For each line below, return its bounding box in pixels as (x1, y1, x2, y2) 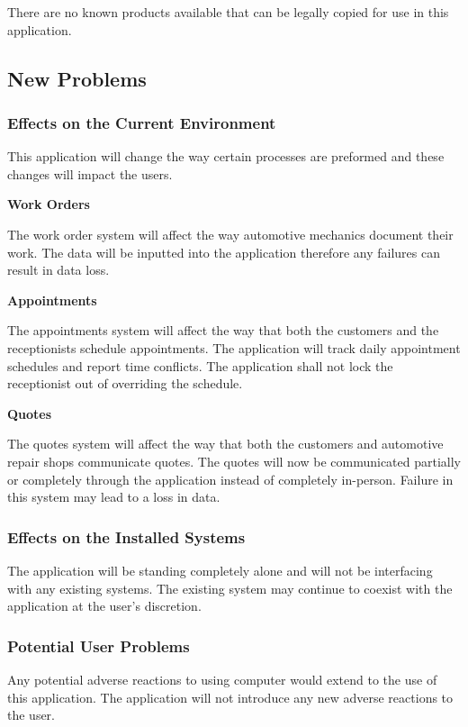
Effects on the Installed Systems (7, 525, 246, 548)
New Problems (7, 64, 147, 92)
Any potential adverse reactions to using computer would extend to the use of (7, 669, 437, 688)
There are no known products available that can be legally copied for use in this (7, 3, 449, 21)
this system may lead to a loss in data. (7, 487, 220, 506)
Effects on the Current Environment (7, 111, 276, 133)
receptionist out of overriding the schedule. (7, 374, 243, 393)
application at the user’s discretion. (7, 596, 202, 615)
